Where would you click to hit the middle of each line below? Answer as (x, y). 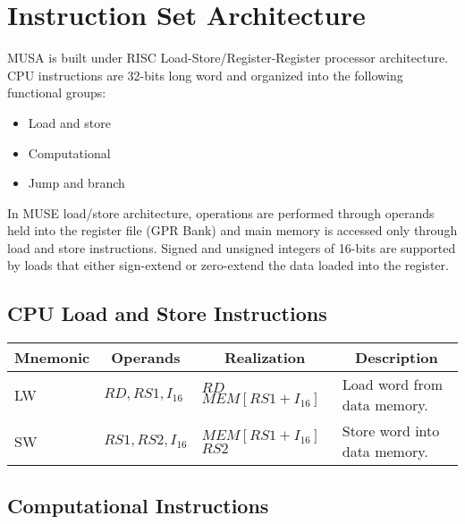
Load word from (393, 385)
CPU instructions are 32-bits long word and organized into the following (205, 75)
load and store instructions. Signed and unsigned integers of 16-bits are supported (232, 247)
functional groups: (57, 93)
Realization (265, 358)
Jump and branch (76, 183)
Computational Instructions (138, 505)
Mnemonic (52, 358)
